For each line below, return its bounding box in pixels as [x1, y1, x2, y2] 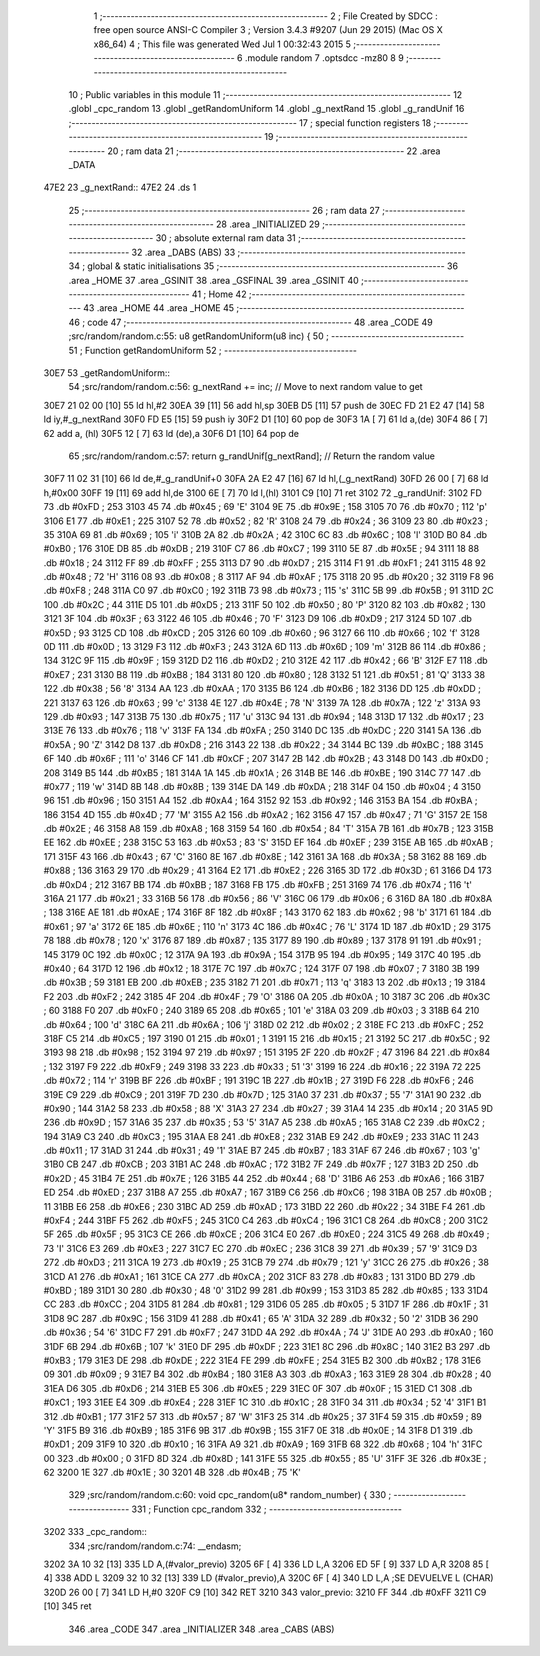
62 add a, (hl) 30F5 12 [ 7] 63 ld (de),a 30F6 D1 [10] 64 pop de [43, 427, 300, 439]
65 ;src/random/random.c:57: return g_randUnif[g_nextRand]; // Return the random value [68, 450, 435, 462]
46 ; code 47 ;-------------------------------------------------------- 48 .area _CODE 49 [68, 316, 434, 328]
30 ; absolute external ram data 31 [155, 232, 297, 244]
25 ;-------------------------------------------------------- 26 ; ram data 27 [68, 204, 380, 216]
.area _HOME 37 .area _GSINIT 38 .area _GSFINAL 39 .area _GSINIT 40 [68, 274, 359, 286]
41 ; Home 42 [191, 288, 247, 300]
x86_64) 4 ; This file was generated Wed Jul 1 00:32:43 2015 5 [93, 38, 352, 50]
